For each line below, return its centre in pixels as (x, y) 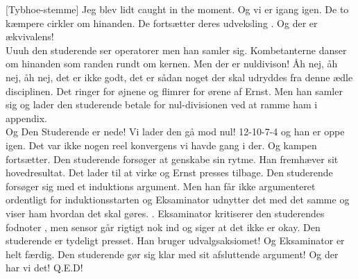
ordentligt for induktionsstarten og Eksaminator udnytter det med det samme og (178, 200)
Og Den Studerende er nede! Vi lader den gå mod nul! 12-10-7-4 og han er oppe (175, 132)
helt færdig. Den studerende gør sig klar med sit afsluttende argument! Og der (172, 254)
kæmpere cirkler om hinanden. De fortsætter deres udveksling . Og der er (162, 23)
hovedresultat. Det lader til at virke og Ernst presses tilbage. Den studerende (169, 172)
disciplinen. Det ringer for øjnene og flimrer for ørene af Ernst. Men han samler (174, 91)
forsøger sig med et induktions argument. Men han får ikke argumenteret (161, 186)
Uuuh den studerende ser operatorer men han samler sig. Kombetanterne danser (176, 50)
